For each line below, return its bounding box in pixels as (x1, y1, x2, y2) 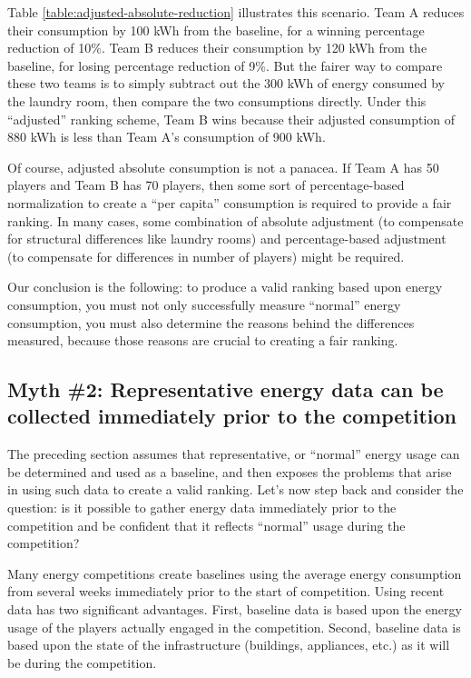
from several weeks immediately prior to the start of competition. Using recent (7, 582, 445, 601)
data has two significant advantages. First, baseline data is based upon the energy (7, 600, 462, 619)
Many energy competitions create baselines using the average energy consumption (7, 563, 462, 583)
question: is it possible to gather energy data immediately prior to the (7, 498, 397, 517)
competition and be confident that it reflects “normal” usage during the (7, 515, 406, 534)
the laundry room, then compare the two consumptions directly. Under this (7, 91, 427, 110)
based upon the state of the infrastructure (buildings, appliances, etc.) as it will (7, 635, 450, 654)
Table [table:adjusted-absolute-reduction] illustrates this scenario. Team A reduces (7, 3, 465, 21)
